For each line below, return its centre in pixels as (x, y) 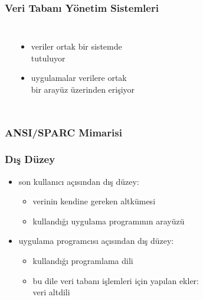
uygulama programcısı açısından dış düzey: (96, 241)
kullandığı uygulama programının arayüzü (109, 221)
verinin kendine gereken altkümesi (94, 201)
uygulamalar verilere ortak (79, 78)
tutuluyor (48, 58)
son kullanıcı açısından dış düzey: (79, 181)
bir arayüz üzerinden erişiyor (83, 89)
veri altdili (51, 292)
